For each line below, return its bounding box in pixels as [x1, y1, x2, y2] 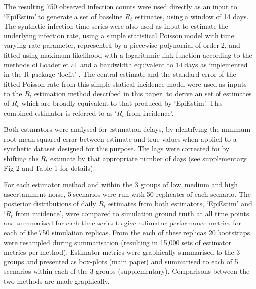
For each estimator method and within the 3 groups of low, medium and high [4, 179, 238, 190]
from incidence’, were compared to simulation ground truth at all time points [15, 208, 249, 218]
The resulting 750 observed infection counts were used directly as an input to [4, 1, 237, 11]
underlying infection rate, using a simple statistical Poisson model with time [4, 30, 234, 40]
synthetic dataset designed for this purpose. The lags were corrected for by [4, 143, 230, 154]
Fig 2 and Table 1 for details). [4, 162, 95, 173]
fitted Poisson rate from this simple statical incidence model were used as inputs [4, 78, 247, 89]
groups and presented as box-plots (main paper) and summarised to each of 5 [4, 256, 238, 266]
